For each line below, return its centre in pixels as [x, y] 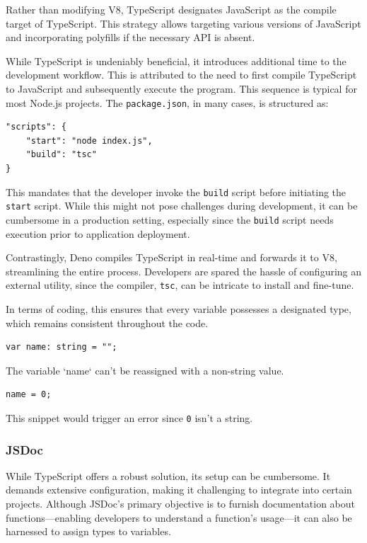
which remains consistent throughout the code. [107, 322]
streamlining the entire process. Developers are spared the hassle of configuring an [184, 271]
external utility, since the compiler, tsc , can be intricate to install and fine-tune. [180, 285]
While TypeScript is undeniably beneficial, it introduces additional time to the [176, 61]
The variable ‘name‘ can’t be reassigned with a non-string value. [145, 370]
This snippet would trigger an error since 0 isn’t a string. [129, 417]
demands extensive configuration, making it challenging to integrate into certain [179, 490]
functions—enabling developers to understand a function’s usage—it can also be [179, 517]
